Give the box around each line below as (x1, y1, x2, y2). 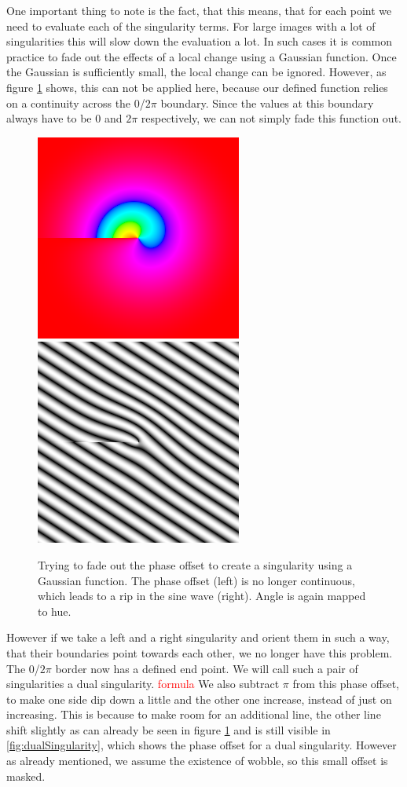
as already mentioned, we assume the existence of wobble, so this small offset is (6, 752, 388, 769)
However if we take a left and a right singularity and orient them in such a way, (6, 629, 390, 646)
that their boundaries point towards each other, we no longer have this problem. (6, 644, 393, 661)
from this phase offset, (292, 675, 400, 692)
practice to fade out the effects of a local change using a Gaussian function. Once (6, 48, 397, 64)
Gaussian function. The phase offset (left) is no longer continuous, (38, 572, 355, 588)
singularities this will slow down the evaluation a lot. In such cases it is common (6, 33, 392, 49)
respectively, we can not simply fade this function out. (141, 110, 401, 126)
